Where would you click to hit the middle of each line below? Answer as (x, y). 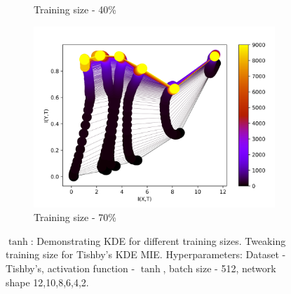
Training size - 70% (75, 217)
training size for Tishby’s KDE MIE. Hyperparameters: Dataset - (146, 254)
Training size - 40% (75, 9)
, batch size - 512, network (219, 268)
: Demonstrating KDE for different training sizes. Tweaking (158, 240)
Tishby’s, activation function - (70, 268)
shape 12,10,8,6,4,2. (47, 282)
